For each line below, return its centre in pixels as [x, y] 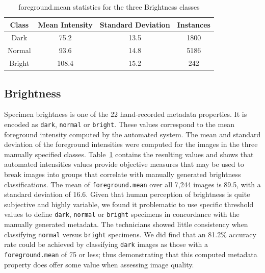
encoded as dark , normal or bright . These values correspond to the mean [120, 124]
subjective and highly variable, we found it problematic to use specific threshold [129, 204]
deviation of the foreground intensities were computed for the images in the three [131, 144]
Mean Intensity [65, 24]
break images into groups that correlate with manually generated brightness [123, 174]
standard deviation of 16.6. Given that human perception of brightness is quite [127, 194]
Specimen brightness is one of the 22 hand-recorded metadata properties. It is [126, 114]
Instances [194, 24]
